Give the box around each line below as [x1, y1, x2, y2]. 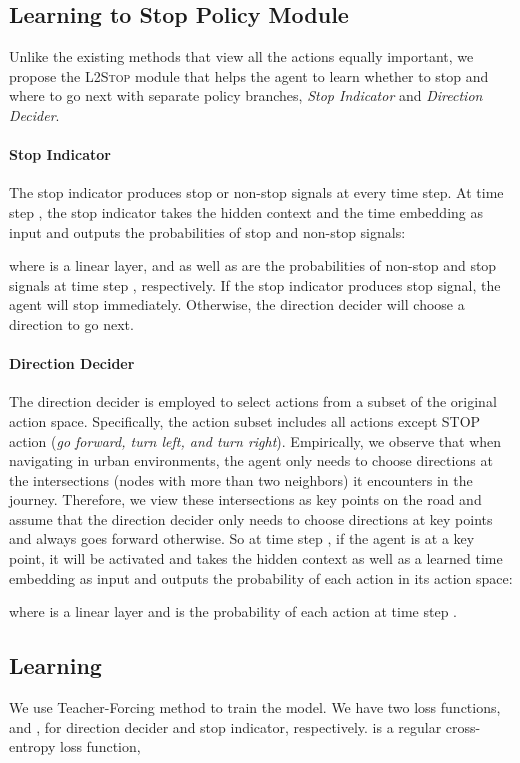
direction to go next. [9, 313, 134, 334]
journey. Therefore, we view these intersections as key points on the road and [9, 489, 482, 510]
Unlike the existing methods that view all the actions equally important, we [9, 46, 474, 67]
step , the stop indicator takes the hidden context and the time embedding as [9, 201, 483, 222]
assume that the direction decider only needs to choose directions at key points [9, 508, 493, 529]
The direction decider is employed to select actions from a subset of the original [9, 391, 497, 412]
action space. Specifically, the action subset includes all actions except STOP [9, 410, 481, 431]
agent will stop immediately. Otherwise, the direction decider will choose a [9, 294, 465, 315]
